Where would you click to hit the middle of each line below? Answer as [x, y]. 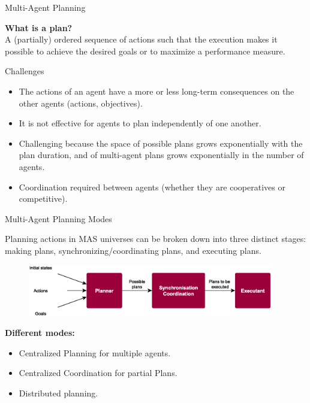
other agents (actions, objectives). [81, 103]
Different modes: [40, 333]
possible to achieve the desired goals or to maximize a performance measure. [145, 51]
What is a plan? [39, 27]
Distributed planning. [58, 393]
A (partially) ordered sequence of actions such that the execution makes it [141, 39]
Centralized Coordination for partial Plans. [98, 373]
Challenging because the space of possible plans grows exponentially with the [161, 143]
